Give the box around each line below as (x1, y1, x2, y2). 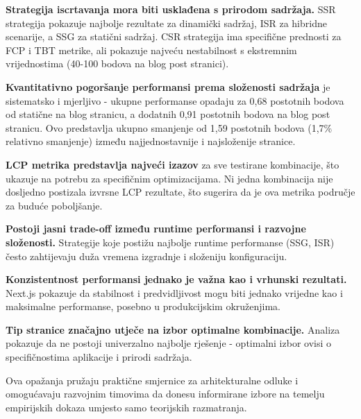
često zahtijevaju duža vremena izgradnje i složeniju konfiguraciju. (6, 248, 287, 263)
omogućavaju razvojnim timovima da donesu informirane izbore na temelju (6, 386, 325, 401)
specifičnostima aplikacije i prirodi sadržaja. (6, 350, 192, 364)
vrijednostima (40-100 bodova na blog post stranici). (6, 56, 229, 71)
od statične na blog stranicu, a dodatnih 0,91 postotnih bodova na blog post (6, 107, 330, 121)
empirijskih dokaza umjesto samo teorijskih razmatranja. (6, 400, 247, 414)
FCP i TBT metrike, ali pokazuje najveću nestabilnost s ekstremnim (6, 42, 297, 57)
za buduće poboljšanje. (6, 198, 103, 212)
